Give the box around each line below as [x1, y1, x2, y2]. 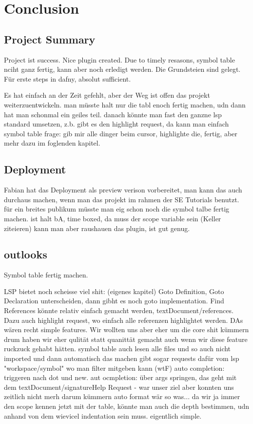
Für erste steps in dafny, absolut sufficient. [4, 73, 131, 84]
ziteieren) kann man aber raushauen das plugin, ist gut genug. [4, 223, 190, 233]
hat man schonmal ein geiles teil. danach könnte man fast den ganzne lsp [4, 109, 222, 119]
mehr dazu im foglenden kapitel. [4, 138, 100, 148]
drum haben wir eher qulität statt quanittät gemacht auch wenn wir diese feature [4, 334, 248, 344]
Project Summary [4, 31, 96, 46]
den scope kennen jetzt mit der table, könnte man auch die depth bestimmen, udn [4, 401, 250, 411]
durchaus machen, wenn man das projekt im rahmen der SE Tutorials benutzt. [4, 194, 239, 204]
